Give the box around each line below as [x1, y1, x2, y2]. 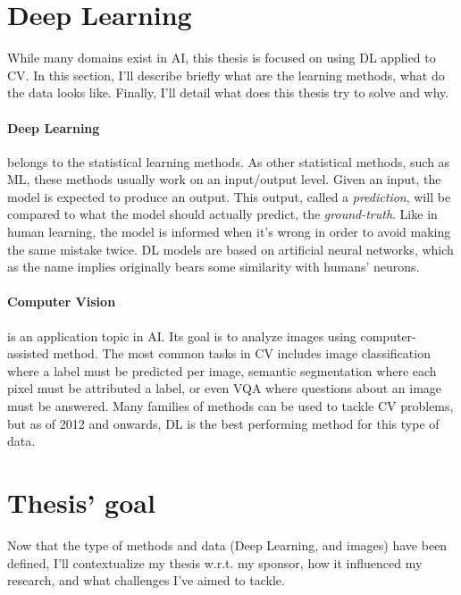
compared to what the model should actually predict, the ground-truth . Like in [7, 205, 438, 223]
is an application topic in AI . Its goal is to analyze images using [7, 326, 356, 345]
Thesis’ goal [7, 484, 155, 520]
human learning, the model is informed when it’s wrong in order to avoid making [7, 222, 451, 241]
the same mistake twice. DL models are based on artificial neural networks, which [7, 239, 454, 258]
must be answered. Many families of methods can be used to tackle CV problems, [7, 397, 454, 415]
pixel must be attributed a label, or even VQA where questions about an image [7, 379, 442, 398]
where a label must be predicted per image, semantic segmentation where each [7, 361, 437, 380]
